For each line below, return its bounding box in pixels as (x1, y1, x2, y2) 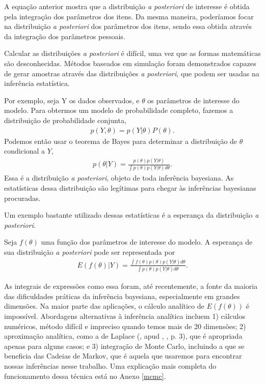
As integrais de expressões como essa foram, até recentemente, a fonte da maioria (4, 281, 258, 291)
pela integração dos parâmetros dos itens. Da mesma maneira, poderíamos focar (4, 11, 254, 21)
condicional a (4, 145, 45, 156)
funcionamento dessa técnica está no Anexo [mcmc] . (4, 370, 166, 381)
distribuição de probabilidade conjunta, (4, 114, 126, 125)
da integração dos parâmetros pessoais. (4, 31, 125, 41)
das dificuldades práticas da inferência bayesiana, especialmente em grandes (4, 290, 240, 301)
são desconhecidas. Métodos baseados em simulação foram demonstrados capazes (4, 57, 256, 68)
